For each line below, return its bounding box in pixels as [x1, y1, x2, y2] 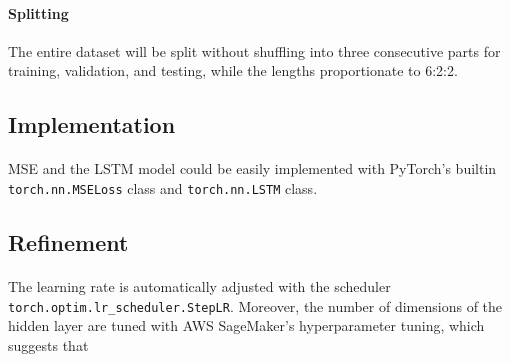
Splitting [8, 2, 69, 23]
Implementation [8, 109, 176, 140]
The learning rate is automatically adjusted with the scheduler [8, 275, 391, 296]
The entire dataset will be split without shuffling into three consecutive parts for [8, 40, 501, 61]
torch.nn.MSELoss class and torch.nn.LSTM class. [8, 177, 318, 198]
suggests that [8, 334, 89, 355]
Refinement [8, 227, 129, 257]
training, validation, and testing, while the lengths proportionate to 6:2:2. [8, 60, 458, 81]
